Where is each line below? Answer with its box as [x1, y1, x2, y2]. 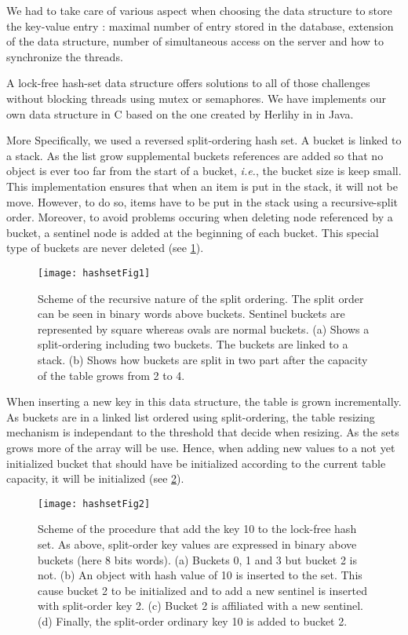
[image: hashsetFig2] [38, 498, 151, 509]
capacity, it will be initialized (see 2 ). [6, 470, 184, 487]
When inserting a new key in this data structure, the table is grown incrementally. [6, 393, 402, 410]
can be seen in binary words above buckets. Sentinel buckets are [38, 305, 345, 322]
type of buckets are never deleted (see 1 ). [6, 239, 204, 256]
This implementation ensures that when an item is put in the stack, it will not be [6, 177, 398, 194]
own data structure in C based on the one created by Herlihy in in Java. [6, 105, 354, 122]
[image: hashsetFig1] [38, 267, 151, 279]
